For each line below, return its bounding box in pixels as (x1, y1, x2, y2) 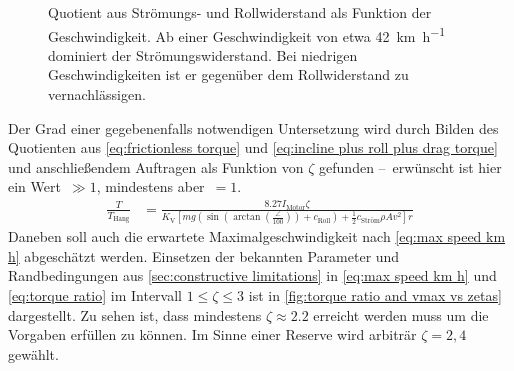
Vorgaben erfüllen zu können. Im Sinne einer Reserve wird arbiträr (8, 324, 417, 345)
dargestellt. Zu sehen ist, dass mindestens (8, 304, 262, 325)
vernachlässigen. (48, 84, 146, 105)
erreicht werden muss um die (313, 304, 489, 325)
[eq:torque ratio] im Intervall (8, 285, 182, 306)
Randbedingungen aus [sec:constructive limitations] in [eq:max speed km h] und (8, 265, 497, 286)
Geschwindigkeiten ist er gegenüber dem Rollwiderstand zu (48, 64, 409, 85)
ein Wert (8, 176, 61, 197)
